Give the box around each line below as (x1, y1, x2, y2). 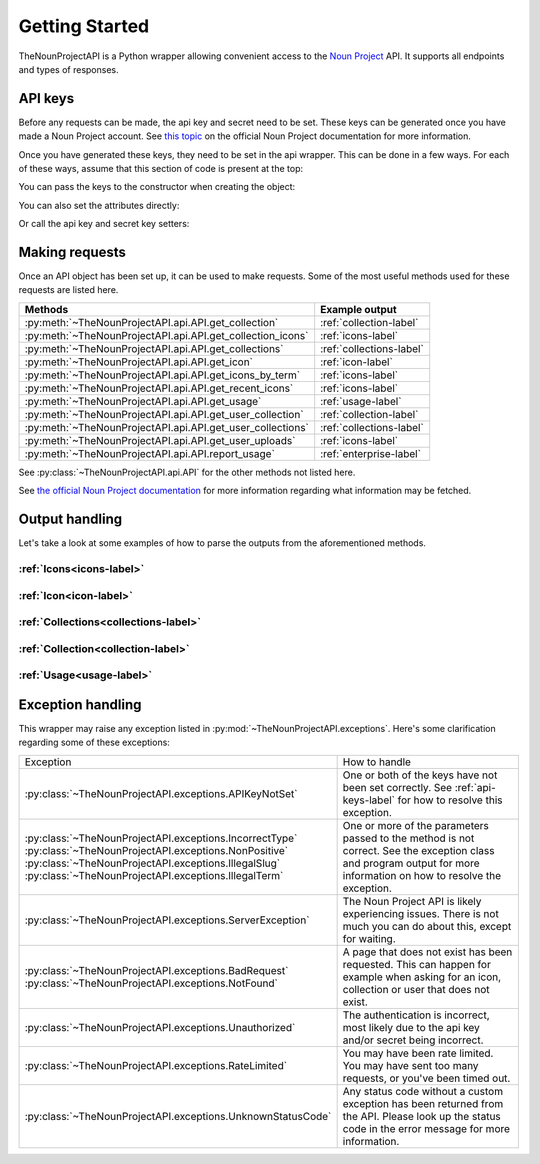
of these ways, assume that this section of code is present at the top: (18, 163, 304, 175)
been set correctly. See (342, 780, 453, 794)
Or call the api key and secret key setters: (18, 218, 190, 230)
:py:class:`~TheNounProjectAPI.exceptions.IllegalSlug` (24, 856, 280, 870)
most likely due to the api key (342, 1020, 480, 1034)
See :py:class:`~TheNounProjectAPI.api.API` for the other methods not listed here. (18, 466, 356, 478)
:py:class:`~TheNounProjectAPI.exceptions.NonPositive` (24, 843, 289, 857)
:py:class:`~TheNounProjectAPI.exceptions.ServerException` (24, 913, 310, 927)
